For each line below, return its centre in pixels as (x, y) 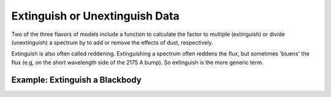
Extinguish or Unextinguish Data (96, 16)
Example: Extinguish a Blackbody (76, 80)
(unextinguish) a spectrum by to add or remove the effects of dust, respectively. (112, 42)
